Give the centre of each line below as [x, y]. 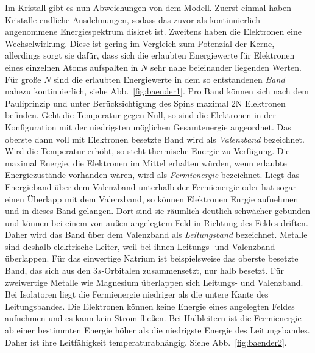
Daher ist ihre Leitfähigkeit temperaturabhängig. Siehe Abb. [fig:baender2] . [146, 342]
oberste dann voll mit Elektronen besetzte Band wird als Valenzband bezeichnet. [155, 139]
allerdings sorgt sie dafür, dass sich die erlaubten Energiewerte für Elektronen [150, 55]
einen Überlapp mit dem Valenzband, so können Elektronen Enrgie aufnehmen [152, 198]
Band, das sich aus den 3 [51, 270]
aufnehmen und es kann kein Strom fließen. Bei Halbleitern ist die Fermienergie [153, 318]
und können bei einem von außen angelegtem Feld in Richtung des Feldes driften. [157, 222]
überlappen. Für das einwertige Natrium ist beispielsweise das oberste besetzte [152, 258]
